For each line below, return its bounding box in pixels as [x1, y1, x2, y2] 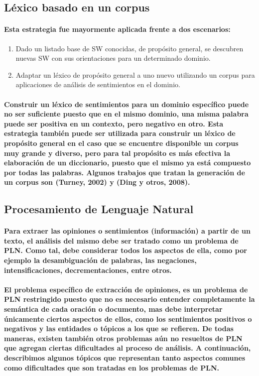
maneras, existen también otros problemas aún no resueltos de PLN [4, 333, 243, 343]
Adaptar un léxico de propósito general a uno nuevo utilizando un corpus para [15, 69, 255, 80]
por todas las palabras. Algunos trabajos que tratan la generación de [4, 167, 245, 177]
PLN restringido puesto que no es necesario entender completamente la [4, 294, 255, 304]
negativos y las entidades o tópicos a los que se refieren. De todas [4, 323, 234, 334]
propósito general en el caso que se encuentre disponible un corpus [4, 137, 239, 148]
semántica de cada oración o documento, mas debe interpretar [4, 304, 223, 314]
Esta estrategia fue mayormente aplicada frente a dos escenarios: [4, 24, 231, 34]
